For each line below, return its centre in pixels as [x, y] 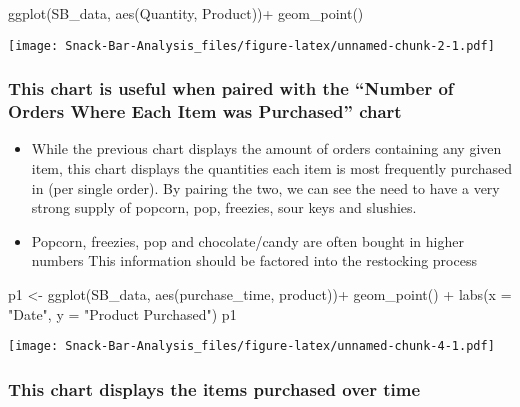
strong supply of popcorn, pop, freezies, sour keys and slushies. [224, 207]
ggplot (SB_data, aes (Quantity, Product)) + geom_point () [186, 13]
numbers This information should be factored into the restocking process [254, 260]
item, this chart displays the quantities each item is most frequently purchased [271, 167]
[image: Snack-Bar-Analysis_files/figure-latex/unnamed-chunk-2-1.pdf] [251, 45]
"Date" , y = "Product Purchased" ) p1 [122, 313]
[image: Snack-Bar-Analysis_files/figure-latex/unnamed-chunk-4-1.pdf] [251, 346]
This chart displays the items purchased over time [214, 388]
